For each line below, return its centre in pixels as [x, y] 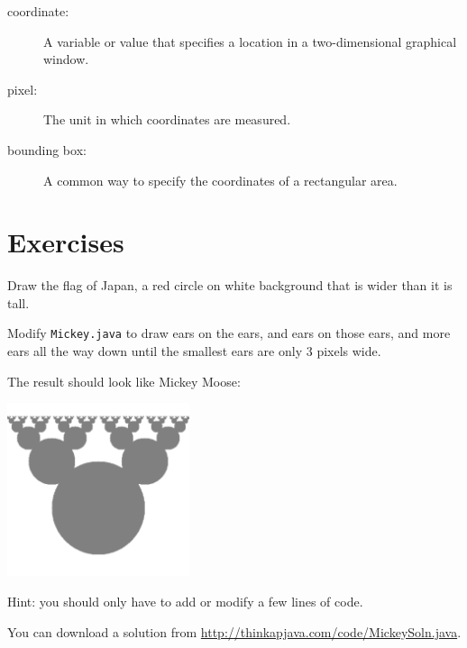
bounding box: [47, 149]
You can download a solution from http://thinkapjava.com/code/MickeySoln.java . [234, 631]
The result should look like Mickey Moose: [124, 381]
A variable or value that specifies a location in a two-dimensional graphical [250, 41]
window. [66, 59]
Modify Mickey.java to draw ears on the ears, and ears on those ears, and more [229, 333]
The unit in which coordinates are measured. [167, 119]
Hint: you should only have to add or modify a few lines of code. [185, 601]
